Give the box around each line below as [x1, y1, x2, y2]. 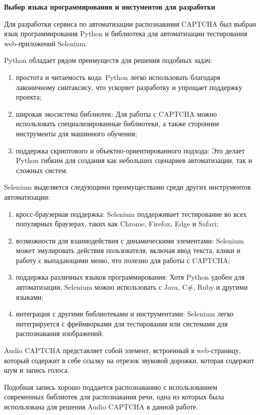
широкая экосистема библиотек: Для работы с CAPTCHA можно [16, 108, 217, 119]
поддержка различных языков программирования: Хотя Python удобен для [16, 272, 245, 282]
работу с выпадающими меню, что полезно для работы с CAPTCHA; [16, 255, 230, 265]
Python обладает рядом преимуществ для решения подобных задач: [4, 55, 212, 65]
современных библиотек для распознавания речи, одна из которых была [4, 391, 224, 402]
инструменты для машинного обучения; [16, 128, 137, 138]
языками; [16, 291, 44, 302]
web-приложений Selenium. [4, 38, 88, 48]
